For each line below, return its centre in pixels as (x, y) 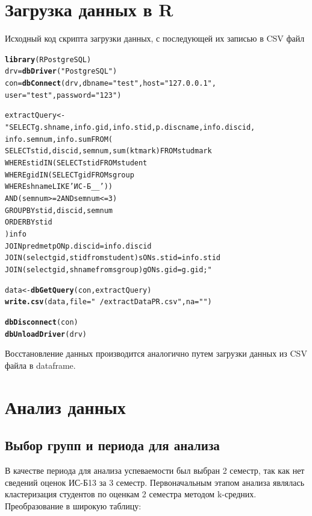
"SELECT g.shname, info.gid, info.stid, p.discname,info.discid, (130, 127)
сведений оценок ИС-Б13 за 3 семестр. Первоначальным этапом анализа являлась (155, 482)
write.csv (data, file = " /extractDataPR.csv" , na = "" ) (108, 302)
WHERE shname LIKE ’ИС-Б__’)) (59, 187)
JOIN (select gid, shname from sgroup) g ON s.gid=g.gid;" (108, 269)
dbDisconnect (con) (42, 322)
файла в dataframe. (40, 365)
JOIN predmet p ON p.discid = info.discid (78, 246)
